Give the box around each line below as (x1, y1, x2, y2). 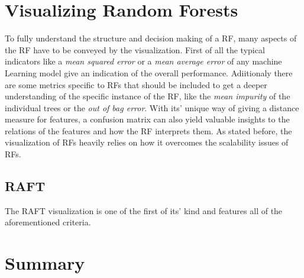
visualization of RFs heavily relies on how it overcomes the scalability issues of (5, 136, 289, 148)
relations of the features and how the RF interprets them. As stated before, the (5, 124, 292, 137)
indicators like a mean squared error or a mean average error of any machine (5, 55, 282, 67)
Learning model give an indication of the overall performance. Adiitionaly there (5, 66, 293, 79)
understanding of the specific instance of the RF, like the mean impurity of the (5, 90, 290, 102)
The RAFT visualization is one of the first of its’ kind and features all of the (5, 204, 283, 216)
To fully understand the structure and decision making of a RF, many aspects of (5, 32, 297, 44)
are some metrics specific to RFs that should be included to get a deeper (5, 78, 267, 90)
